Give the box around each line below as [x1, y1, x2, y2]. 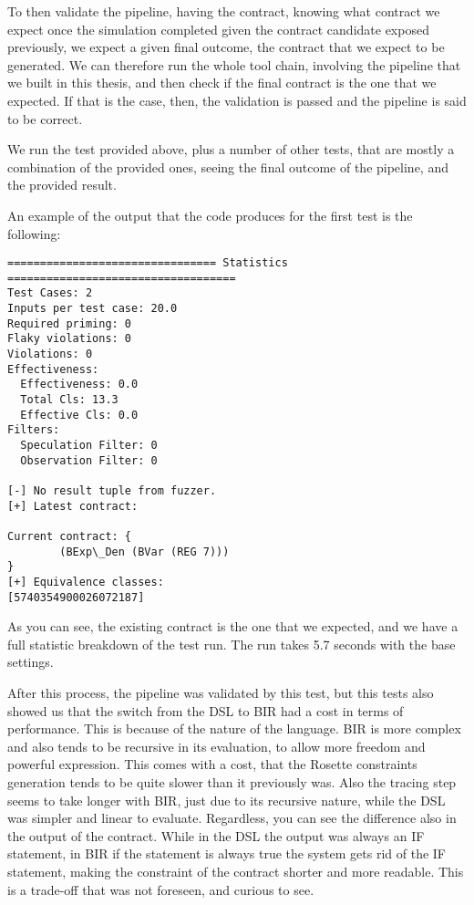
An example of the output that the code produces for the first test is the [7, 205, 413, 224]
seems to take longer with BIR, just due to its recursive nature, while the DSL [7, 790, 446, 809]
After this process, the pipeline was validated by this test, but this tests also [7, 683, 434, 702]
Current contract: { [7, 529, 132, 543]
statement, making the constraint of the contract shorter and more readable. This [7, 861, 464, 880]
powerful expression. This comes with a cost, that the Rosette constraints [7, 754, 417, 774]
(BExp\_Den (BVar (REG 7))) [59, 545, 230, 558]
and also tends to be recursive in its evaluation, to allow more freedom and [7, 736, 426, 755]
